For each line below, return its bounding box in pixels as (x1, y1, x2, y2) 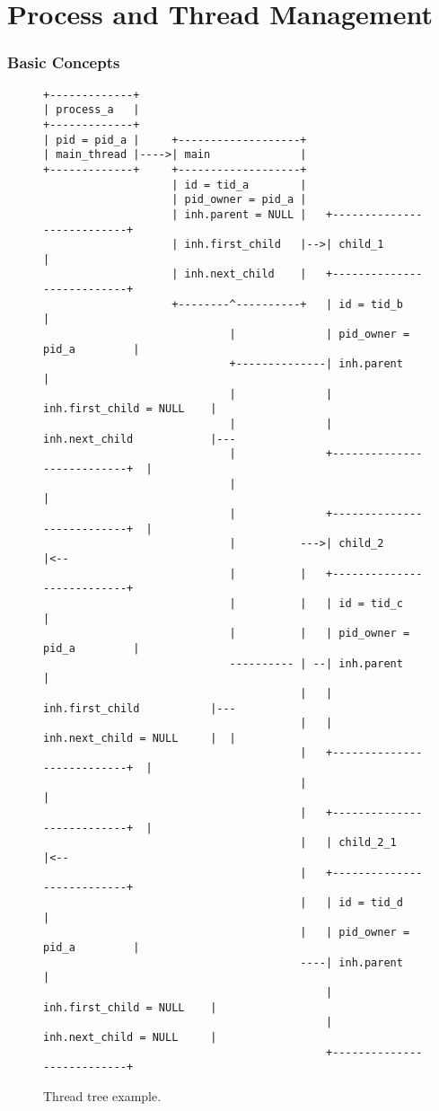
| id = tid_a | (171, 178, 307, 191)
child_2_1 (338, 836, 397, 850)
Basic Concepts (7, 51, 120, 74)
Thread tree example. (43, 1086, 162, 1105)
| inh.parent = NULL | (171, 207, 307, 221)
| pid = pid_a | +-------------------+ (43, 133, 307, 146)
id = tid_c (338, 596, 403, 610)
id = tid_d (338, 896, 403, 910)
